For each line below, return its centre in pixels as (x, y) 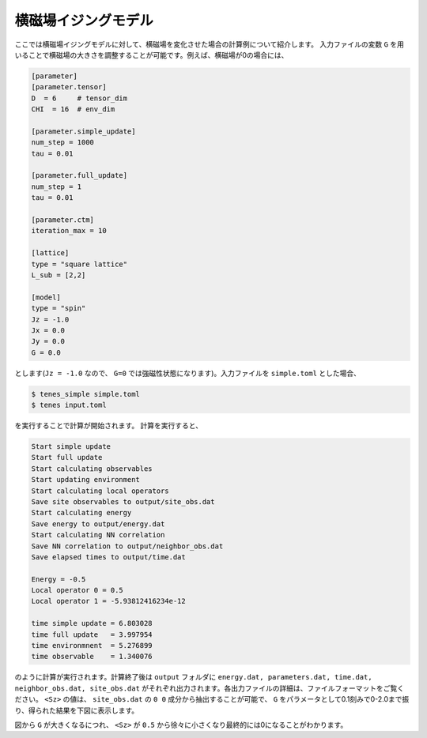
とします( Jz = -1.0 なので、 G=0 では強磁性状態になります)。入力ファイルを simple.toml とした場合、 (188, 373)
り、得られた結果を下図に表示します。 (77, 710)
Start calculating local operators (100, 491)
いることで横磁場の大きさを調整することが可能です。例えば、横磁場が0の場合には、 (151, 55)
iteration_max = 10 (69, 231)
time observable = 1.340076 (92, 657)
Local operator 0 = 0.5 (77, 590)
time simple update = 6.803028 (92, 623)
